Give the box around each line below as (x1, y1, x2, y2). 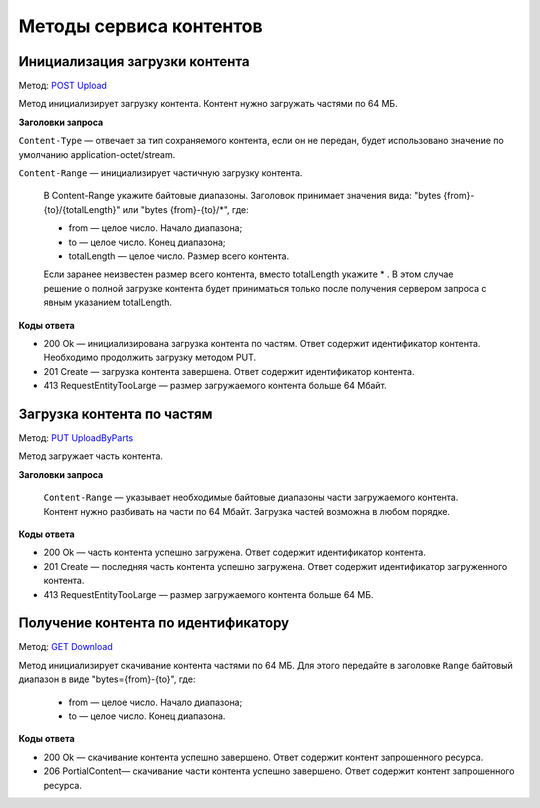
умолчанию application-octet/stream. (18, 148, 176, 160)
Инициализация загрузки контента (18, 53, 250, 70)
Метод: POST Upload (18, 80, 107, 92)
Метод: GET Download (18, 641, 114, 653)
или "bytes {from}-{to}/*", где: (122, 203, 249, 215)
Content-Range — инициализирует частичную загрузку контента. (18, 167, 303, 179)
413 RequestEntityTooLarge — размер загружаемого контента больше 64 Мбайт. (43, 380, 387, 392)
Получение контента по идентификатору (18, 615, 290, 632)
